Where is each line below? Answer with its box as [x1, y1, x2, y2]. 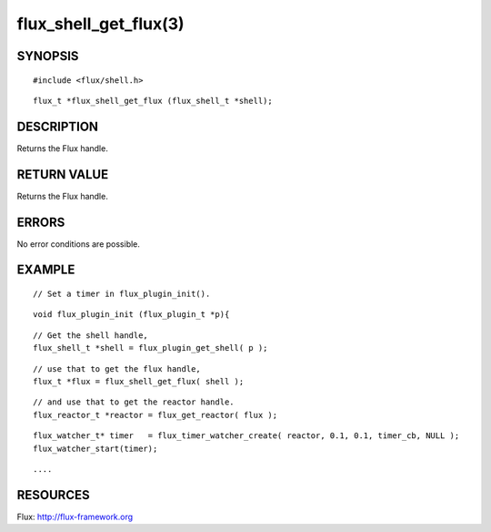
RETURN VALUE [16, 167, 109, 182]
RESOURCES [16, 487, 90, 503]
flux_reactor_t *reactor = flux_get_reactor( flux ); [33, 410, 277, 420]
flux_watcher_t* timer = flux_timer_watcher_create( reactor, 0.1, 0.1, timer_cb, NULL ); [33, 431, 460, 441]
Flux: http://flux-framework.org [16, 511, 134, 522]
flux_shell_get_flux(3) [16, 14, 185, 34]
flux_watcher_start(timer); [33, 443, 158, 454]
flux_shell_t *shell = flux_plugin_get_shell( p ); [33, 343, 268, 353]
